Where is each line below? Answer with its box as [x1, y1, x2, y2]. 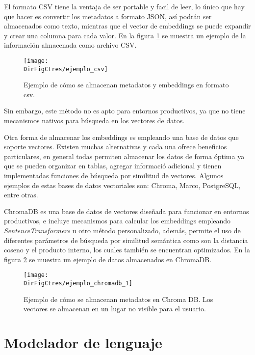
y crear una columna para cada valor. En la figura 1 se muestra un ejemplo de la [4, 30, 246, 40]
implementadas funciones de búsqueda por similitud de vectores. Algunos [4, 170, 224, 181]
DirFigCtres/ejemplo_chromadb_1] [24, 280, 132, 287]
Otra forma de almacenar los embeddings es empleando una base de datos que [4, 132, 239, 142]
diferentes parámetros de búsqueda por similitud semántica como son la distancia [4, 235, 248, 245]
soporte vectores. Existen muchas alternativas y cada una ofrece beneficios [4, 141, 227, 152]
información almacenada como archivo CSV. [4, 40, 137, 50]
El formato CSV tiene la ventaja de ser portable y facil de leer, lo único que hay [4, 1, 245, 11]
